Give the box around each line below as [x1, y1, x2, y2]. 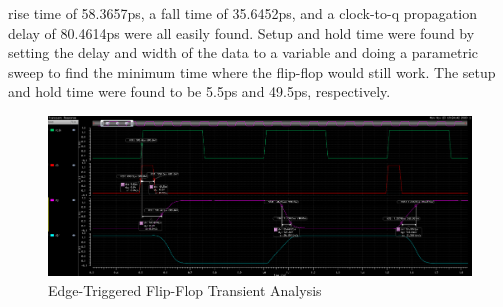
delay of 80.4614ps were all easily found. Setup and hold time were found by [8, 22, 475, 43]
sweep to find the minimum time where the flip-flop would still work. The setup [8, 61, 496, 82]
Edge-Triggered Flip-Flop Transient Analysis [48, 279, 322, 300]
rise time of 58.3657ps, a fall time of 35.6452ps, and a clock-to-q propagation [8, 3, 477, 23]
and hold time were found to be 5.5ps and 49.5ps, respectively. [8, 81, 391, 102]
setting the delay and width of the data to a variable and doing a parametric [8, 42, 478, 63]
